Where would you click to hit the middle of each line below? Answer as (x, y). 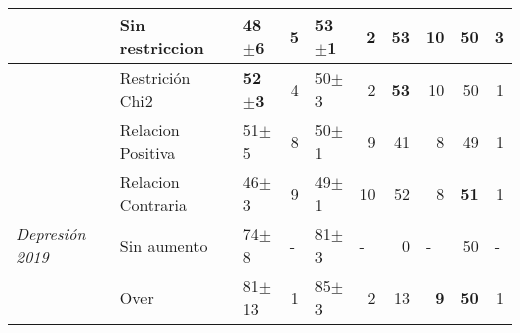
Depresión (51, 233)
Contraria (153, 204)
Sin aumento (163, 245)
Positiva (147, 152)
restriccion (161, 47)
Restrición (155, 77)
